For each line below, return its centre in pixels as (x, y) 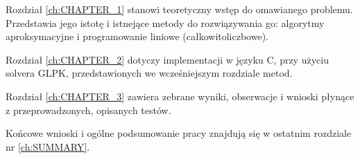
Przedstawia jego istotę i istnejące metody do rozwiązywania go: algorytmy (165, 22)
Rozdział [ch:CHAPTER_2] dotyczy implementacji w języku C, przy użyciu (167, 59)
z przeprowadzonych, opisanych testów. (88, 110)
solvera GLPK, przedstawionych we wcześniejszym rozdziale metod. (149, 73)
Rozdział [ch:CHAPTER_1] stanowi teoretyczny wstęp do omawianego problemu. (179, 9)
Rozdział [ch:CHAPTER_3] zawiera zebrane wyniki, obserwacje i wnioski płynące (180, 96)
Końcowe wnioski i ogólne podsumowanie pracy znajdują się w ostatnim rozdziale (179, 133)
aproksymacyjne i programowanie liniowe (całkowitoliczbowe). (137, 36)
